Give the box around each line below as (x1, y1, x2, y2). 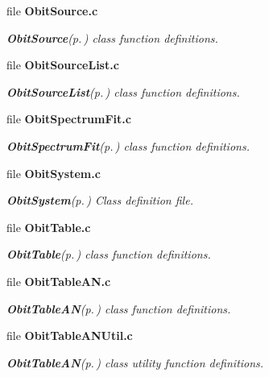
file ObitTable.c (6, 218, 91, 235)
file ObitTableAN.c (6, 272, 111, 289)
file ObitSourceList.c (6, 56, 119, 73)
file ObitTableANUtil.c (6, 327, 133, 344)
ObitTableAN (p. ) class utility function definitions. (6, 354, 264, 371)
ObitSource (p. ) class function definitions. (6, 29, 218, 46)
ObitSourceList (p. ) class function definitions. (6, 83, 240, 100)
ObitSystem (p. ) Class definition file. (6, 192, 193, 209)
